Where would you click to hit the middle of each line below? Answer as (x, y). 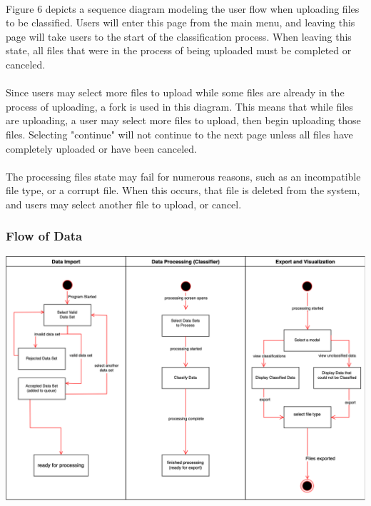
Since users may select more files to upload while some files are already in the (175, 92)
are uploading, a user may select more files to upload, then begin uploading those (183, 120)
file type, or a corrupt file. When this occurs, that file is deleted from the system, (183, 190)
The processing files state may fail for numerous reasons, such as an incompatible (183, 176)
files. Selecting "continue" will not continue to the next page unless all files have (179, 134)
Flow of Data (44, 236)
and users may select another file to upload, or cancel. (124, 204)
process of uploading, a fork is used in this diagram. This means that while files (179, 106)
